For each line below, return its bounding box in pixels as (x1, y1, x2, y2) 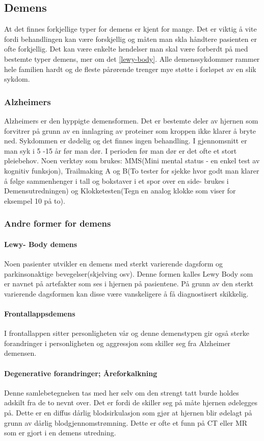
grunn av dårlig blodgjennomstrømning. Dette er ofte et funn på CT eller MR (4, 417, 248, 428)
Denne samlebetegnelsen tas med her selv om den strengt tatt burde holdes (4, 387, 239, 398)
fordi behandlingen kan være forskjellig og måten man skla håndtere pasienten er (4, 33, 257, 44)
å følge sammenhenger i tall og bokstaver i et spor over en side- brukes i (4, 175, 229, 186)
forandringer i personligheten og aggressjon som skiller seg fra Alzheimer (4, 337, 231, 348)
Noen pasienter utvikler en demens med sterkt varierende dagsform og (4, 258, 223, 268)
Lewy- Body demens (4, 238, 77, 249)
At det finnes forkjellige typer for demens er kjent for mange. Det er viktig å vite (4, 23, 257, 34)
